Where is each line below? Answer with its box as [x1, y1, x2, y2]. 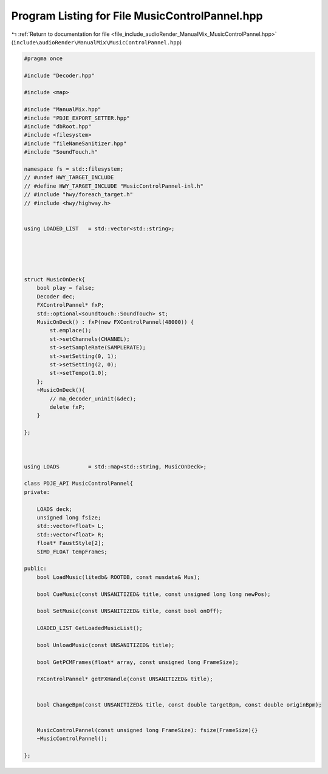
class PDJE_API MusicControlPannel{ [24, 480, 134, 487]
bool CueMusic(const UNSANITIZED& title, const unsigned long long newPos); [36, 591, 271, 598]
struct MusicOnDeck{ [24, 276, 85, 283]
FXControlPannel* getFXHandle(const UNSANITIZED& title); [36, 676, 213, 683]
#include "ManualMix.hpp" [24, 106, 101, 113]
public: [24, 565, 47, 572]
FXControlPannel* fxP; [36, 301, 104, 309]
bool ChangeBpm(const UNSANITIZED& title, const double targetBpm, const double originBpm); [36, 701, 322, 708]
